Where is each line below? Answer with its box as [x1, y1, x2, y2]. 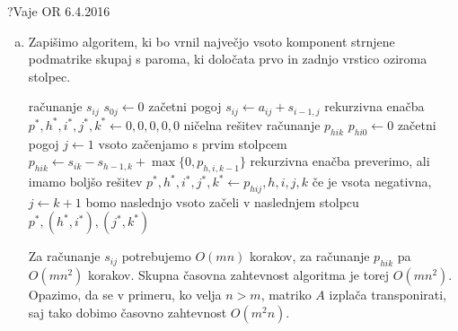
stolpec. [28, 66, 71, 85]
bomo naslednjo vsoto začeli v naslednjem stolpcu [85, 192, 359, 211]
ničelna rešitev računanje [183, 115, 321, 134]
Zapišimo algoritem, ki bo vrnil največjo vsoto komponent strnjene [28, 31, 395, 50]
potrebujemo [121, 247, 191, 266]
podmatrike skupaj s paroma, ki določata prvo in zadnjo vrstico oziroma [28, 49, 427, 68]
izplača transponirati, [329, 285, 446, 304]
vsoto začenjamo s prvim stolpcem [98, 134, 287, 152]
